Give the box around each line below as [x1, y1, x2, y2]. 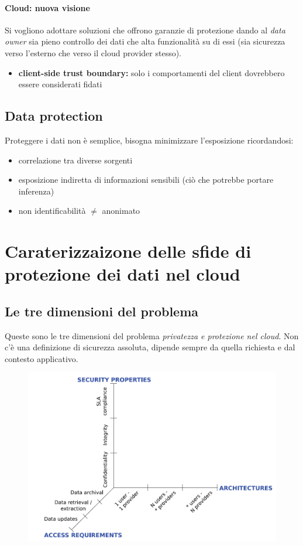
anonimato [102, 204, 140, 217]
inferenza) [18, 185, 54, 197]
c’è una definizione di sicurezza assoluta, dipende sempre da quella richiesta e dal [5, 341, 295, 353]
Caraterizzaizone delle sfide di [5, 239, 252, 263]
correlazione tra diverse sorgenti [18, 153, 133, 166]
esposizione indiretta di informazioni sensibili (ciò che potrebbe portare [18, 173, 274, 186]
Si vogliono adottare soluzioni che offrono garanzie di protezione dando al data [5, 23, 285, 36]
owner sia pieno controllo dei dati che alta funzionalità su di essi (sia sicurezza [5, 35, 285, 47]
